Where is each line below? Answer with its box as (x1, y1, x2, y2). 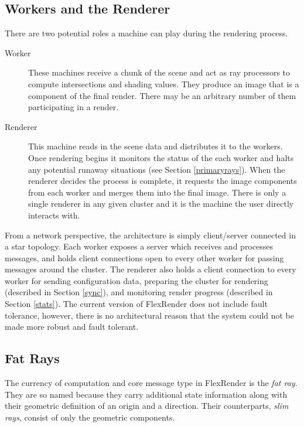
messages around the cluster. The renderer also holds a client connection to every (5, 263, 296, 275)
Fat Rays (5, 349, 60, 367)
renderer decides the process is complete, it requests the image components (28, 175, 297, 187)
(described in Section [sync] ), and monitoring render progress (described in (5, 286, 273, 298)
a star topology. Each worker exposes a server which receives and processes (5, 240, 273, 252)
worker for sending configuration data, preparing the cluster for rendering (5, 274, 268, 286)
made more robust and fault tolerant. (5, 320, 139, 333)
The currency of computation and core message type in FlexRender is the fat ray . (5, 377, 298, 389)
